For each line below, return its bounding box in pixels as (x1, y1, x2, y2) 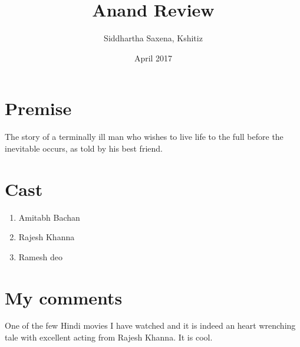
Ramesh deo (18, 250, 62, 263)
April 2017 (134, 51, 173, 64)
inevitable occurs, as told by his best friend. (5, 142, 163, 154)
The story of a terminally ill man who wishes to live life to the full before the (5, 130, 283, 143)
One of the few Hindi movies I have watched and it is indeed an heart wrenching (5, 319, 296, 332)
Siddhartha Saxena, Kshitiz (104, 32, 203, 44)
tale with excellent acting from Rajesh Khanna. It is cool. (5, 331, 213, 343)
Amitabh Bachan (18, 211, 80, 223)
